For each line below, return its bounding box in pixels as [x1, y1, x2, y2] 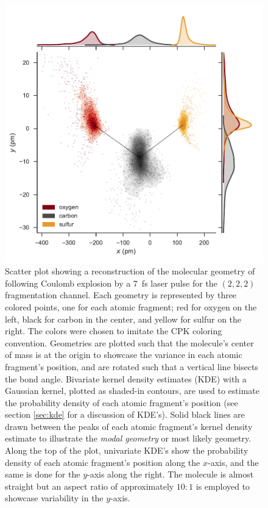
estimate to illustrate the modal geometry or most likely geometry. [5, 432, 252, 445]
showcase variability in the [5, 492, 104, 504]
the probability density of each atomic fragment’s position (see [5, 396, 238, 409]
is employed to [196, 479, 250, 492]
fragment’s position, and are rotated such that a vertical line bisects [5, 360, 258, 373]
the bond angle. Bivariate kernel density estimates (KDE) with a [5, 372, 247, 385]
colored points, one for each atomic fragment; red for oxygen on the [5, 300, 257, 313]
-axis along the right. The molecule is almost [87, 468, 254, 481]
